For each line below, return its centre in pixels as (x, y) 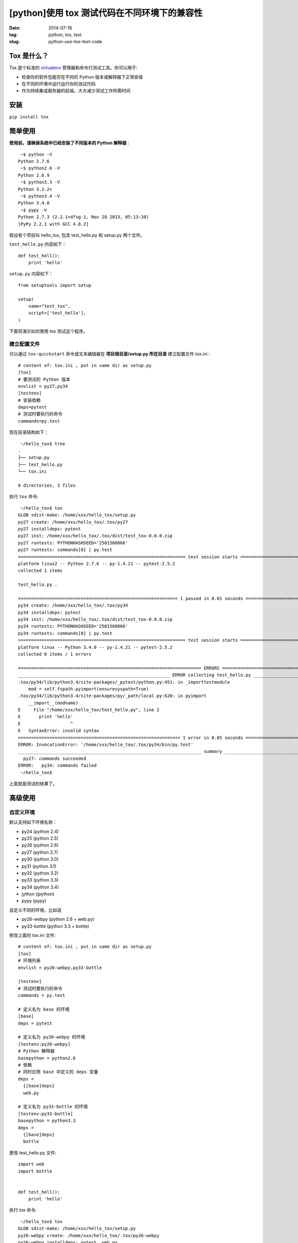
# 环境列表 (29, 961)
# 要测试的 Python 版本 (44, 379)
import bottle (35, 1171)
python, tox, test (65, 34)
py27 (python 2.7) (40, 852)
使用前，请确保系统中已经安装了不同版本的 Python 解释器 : (69, 143)
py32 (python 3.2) (40, 873)
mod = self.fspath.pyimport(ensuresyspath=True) (88, 689)
